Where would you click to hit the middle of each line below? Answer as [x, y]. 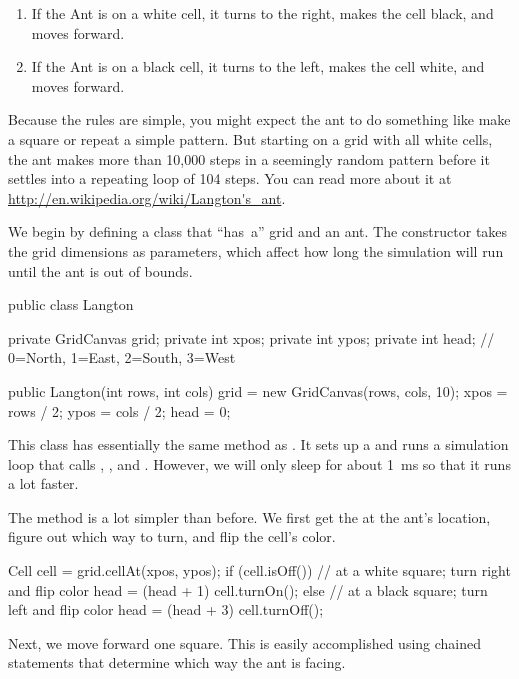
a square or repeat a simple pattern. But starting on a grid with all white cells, [250, 138]
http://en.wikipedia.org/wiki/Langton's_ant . [147, 197]
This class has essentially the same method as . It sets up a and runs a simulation [258, 444]
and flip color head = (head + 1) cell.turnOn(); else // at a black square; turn [248, 589]
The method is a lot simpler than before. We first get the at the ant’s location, [249, 516]
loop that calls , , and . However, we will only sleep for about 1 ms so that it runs [259, 463]
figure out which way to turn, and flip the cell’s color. [172, 536]
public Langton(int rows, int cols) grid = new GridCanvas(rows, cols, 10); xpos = [258, 390]
